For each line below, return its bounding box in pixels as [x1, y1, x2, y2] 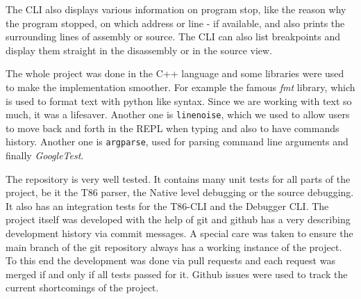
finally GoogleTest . [6, 148, 84, 163]
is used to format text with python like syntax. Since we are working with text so [6, 93, 352, 108]
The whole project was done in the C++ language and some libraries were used [6, 66, 344, 81]
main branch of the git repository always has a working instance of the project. [6, 239, 342, 254]
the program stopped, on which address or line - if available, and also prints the [6, 15, 345, 30]
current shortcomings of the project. [6, 280, 159, 295]
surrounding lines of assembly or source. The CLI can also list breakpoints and [6, 29, 341, 44]
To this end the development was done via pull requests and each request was [6, 253, 335, 268]
